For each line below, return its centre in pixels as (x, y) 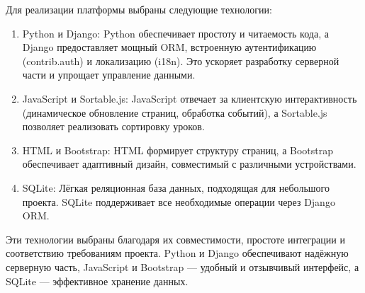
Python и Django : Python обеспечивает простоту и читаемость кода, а (175, 33)
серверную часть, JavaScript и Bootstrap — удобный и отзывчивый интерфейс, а (182, 266)
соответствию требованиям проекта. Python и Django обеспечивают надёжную (177, 253)
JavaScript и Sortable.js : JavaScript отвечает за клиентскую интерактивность (190, 98)
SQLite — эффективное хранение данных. (97, 281)
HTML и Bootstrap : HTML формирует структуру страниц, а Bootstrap (178, 150)
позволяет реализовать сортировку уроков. (113, 126)
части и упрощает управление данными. (109, 75)
